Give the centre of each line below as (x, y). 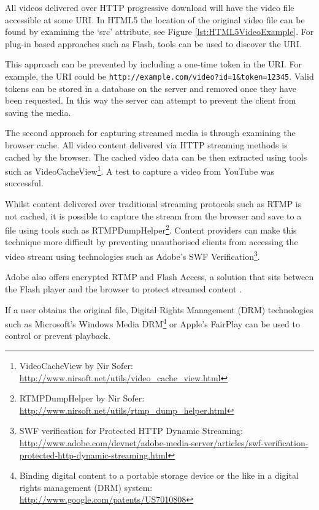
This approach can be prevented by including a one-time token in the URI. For (153, 64)
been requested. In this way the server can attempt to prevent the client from (151, 100)
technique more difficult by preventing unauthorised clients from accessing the (152, 242)
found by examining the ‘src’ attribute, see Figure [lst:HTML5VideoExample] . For (159, 32)
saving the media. (38, 112)
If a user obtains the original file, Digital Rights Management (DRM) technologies (159, 309)
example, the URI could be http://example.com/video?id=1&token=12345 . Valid (159, 76)
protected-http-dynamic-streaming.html (94, 455)
